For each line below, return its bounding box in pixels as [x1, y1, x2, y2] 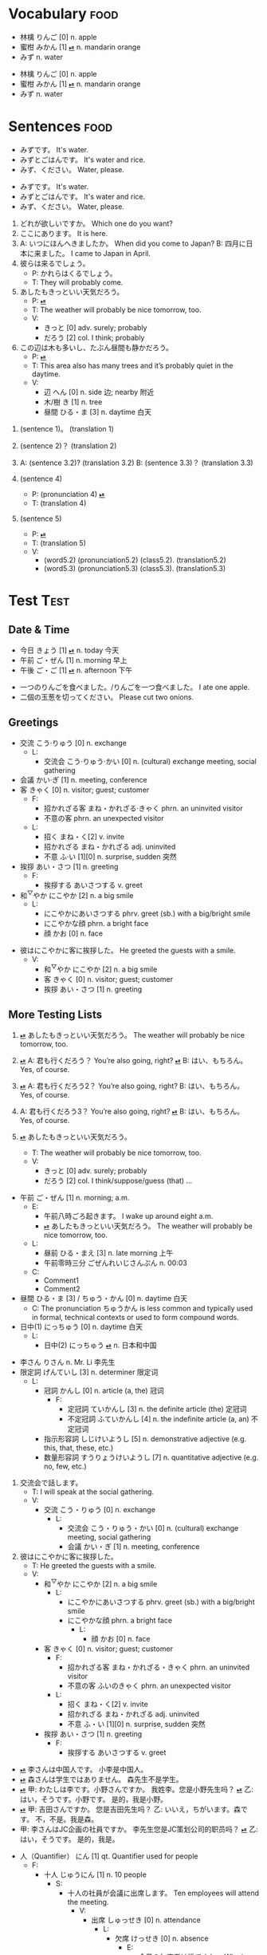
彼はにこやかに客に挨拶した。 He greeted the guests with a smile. [19, 946, 237, 956]
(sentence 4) [19, 474, 62, 483]
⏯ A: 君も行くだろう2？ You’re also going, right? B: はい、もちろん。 [19, 1081, 245, 1090]
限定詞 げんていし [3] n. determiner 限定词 [19, 1367, 159, 1377]
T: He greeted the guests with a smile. [31, 1560, 157, 1570]
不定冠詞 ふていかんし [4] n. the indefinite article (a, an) [67, 1413, 249, 1424]
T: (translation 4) [31, 498, 87, 507]
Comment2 [43, 1283, 81, 1293]
